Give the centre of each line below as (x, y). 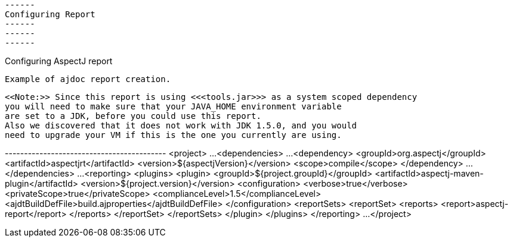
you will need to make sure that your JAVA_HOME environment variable (173, 106)
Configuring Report (50, 14)
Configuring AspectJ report (59, 61)
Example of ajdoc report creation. (88, 79)
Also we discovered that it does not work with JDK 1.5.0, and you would (181, 125)
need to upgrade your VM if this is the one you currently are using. (173, 135)
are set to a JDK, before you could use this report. (133, 116)
